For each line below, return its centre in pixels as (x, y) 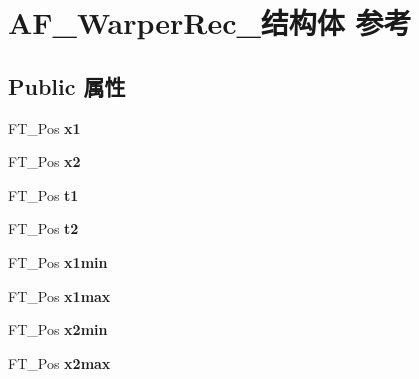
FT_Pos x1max (59, 295)
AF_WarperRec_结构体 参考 (210, 22)
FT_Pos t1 (43, 194)
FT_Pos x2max (59, 362)
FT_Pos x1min (58, 261)
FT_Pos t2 (43, 228)
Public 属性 (67, 85)
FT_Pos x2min (58, 329)
